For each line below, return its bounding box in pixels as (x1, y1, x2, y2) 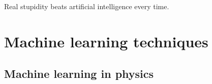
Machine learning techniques (4, 31, 208, 51)
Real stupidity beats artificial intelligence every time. (4, 1, 169, 11)
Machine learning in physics (4, 66, 154, 81)
